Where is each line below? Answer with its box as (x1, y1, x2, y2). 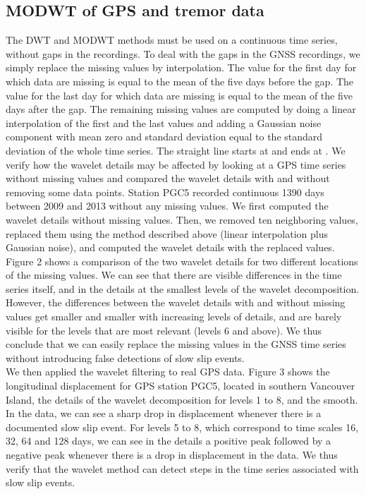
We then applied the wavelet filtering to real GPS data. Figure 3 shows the (6, 364, 330, 379)
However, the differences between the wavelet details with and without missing (6, 295, 346, 310)
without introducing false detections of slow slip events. (6, 350, 245, 365)
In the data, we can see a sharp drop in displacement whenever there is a (6, 406, 322, 421)
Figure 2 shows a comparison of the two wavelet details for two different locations (6, 253, 358, 268)
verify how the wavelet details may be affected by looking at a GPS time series (6, 157, 346, 171)
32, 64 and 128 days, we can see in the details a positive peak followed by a (6, 433, 331, 448)
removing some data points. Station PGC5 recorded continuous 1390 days (6, 184, 324, 199)
